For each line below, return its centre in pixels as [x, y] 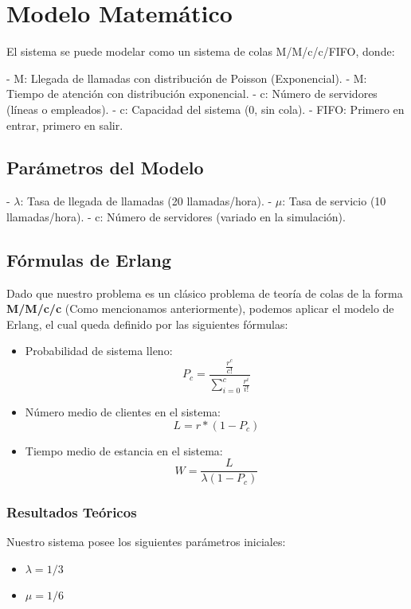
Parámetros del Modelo [105, 168]
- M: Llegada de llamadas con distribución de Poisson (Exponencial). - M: [187, 78]
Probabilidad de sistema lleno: [99, 351]
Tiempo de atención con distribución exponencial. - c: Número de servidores [192, 94]
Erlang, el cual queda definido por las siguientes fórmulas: [147, 324]
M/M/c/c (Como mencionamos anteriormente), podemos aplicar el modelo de [200, 308]
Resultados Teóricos [72, 512]
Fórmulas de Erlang [89, 259]
